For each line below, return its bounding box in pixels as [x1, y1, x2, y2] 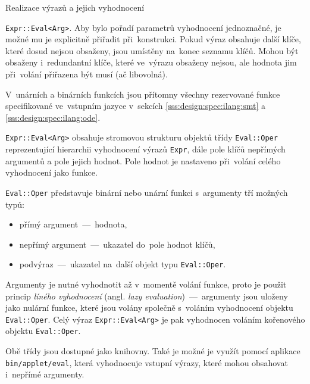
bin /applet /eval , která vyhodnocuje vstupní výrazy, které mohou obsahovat [5, 356, 288, 369]
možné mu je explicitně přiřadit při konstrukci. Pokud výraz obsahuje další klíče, [5, 33, 301, 45]
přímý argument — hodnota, [19, 218, 127, 230]
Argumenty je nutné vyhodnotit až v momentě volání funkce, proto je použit [5, 278, 287, 290]
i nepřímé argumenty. [5, 368, 84, 380]
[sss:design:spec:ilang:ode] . [5, 111, 101, 123]
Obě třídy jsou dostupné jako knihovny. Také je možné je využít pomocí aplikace [5, 345, 300, 357]
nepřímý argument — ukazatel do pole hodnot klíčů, [19, 238, 215, 250]
